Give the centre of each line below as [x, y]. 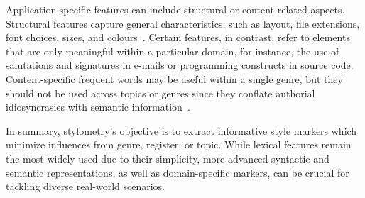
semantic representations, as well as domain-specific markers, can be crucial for [178, 172]
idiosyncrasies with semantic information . [98, 107]
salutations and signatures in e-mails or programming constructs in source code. [180, 65]
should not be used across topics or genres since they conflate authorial [160, 93]
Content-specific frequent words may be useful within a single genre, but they [174, 78]
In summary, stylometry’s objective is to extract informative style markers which [181, 130]
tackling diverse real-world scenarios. [85, 186]
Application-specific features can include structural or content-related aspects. [175, 9]
